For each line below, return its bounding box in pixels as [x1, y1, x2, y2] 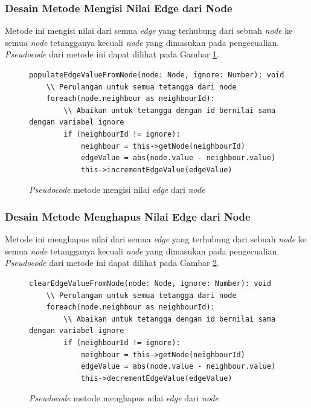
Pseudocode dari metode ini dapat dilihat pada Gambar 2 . [5, 256, 219, 269]
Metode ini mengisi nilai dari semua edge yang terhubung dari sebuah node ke [5, 24, 293, 37]
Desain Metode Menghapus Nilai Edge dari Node [5, 209, 251, 224]
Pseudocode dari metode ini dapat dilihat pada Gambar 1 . [5, 48, 219, 60]
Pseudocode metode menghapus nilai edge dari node [29, 392, 219, 404]
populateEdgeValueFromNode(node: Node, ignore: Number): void [29, 71, 284, 79]
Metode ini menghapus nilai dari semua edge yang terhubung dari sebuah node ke [5, 233, 306, 245]
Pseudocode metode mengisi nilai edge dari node [29, 183, 205, 196]
